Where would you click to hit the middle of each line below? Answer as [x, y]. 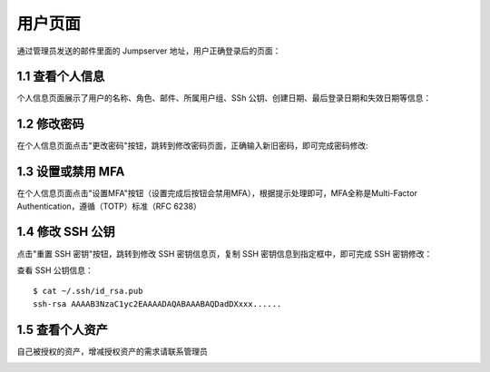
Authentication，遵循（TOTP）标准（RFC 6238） [109, 206]
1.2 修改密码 [51, 124]
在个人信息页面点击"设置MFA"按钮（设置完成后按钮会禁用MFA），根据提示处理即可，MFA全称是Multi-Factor [217, 193]
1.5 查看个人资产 [62, 330]
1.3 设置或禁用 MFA [71, 172]
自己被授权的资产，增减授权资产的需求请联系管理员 [112, 351]
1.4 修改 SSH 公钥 [66, 232]
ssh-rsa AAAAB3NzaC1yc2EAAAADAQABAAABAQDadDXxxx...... [157, 303]
